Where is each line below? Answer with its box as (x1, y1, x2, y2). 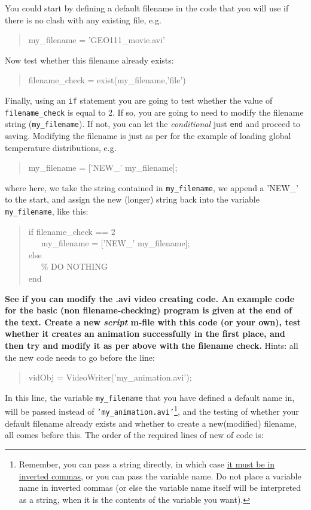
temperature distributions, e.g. (5, 141, 117, 153)
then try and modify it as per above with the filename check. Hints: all (5, 339, 298, 351)
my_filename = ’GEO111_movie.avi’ (28, 34, 165, 46)
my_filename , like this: (5, 204, 89, 217)
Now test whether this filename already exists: (5, 53, 174, 66)
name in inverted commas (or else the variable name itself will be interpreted (19, 481, 301, 494)
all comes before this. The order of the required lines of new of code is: (5, 428, 264, 441)
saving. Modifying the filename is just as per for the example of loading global (5, 129, 291, 141)
